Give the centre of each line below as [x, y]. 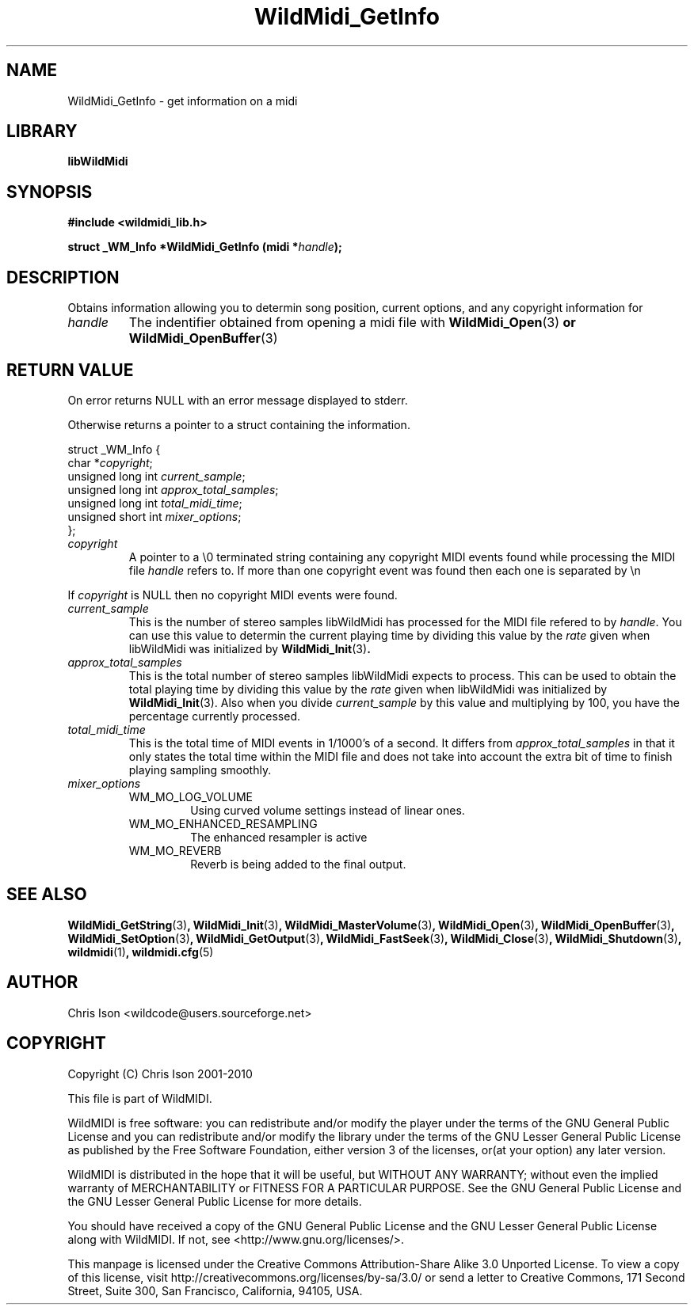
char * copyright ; [110, 462]
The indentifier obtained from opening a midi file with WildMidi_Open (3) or [352, 323]
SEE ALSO [47, 895]
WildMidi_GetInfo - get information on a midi [183, 101]
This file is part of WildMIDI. [140, 1098]
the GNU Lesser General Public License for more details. [215, 1201]
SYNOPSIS [50, 192]
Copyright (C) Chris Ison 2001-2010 [160, 1073]
